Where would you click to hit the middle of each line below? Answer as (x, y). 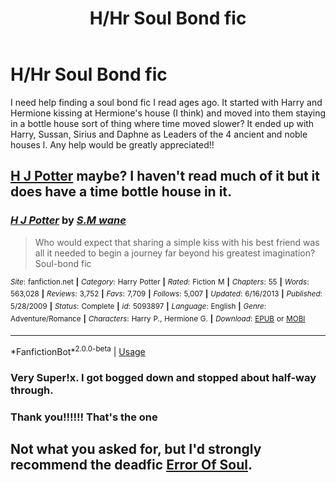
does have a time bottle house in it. (121, 192)
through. (32, 390)
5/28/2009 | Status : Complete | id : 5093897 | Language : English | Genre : (138, 306)
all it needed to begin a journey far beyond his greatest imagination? (175, 253)
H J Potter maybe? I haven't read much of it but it (165, 176)
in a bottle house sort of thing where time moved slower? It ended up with (162, 123)
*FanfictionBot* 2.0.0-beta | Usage (78, 350)
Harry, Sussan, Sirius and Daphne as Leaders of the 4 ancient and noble (159, 134)
